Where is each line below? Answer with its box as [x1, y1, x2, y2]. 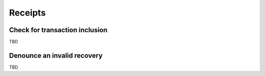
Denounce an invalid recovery [9, 51, 103, 59]
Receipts [9, 7, 46, 18]
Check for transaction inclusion [9, 26, 108, 34]
